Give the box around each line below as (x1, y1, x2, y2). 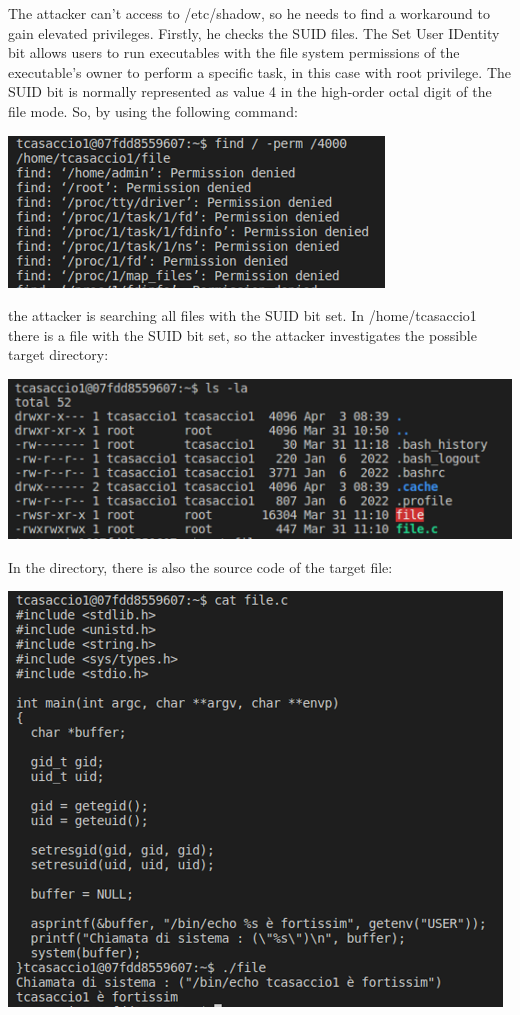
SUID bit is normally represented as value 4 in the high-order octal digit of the (8, 81, 492, 102)
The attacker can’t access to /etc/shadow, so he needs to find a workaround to (8, 3, 490, 23)
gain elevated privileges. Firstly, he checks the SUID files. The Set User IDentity (8, 22, 500, 43)
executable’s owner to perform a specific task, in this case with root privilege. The (8, 61, 511, 82)
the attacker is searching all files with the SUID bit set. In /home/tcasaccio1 (8, 305, 477, 326)
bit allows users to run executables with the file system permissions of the (8, 42, 460, 63)
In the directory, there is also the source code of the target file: (8, 556, 393, 577)
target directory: (8, 344, 109, 365)
